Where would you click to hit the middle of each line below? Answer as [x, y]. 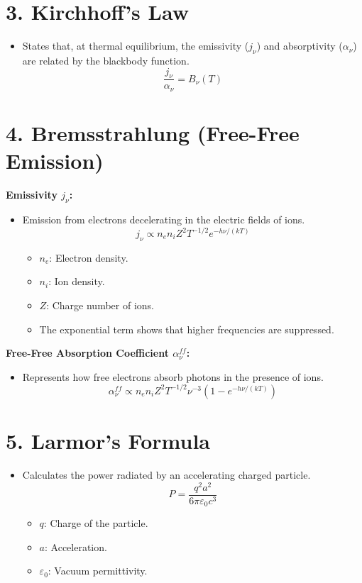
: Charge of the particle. [96, 523]
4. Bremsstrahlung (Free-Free [153, 132]
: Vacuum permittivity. [98, 571]
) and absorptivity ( [300, 46]
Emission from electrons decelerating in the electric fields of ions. [164, 219]
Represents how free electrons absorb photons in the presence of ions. [173, 376]
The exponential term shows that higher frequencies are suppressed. [187, 329]
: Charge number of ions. [100, 305]
